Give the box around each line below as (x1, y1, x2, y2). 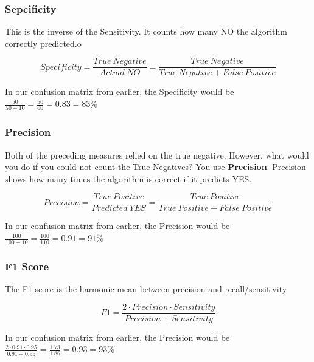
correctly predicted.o (5, 36, 82, 49)
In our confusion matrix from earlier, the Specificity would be (5, 85, 234, 98)
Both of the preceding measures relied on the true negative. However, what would (5, 148, 309, 161)
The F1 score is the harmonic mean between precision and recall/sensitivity (5, 282, 287, 295)
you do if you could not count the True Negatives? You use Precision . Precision (5, 160, 306, 173)
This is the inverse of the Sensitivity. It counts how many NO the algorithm (5, 25, 288, 38)
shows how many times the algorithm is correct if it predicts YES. (5, 172, 252, 185)
